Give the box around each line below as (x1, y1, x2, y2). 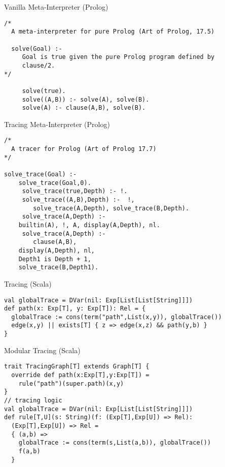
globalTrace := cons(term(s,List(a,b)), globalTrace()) (18, 439, 211, 447)
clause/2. (22, 61, 55, 69)
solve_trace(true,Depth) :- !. (22, 188, 128, 195)
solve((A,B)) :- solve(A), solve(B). (22, 96, 149, 103)
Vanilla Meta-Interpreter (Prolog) (4, 2, 108, 12)
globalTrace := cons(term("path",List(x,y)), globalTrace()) (11, 313, 222, 321)
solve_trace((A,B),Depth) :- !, (22, 196, 135, 203)
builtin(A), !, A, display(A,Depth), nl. (18, 221, 160, 229)
